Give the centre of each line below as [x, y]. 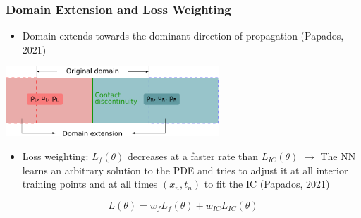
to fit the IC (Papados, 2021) [267, 184]
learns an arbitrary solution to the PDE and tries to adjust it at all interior [185, 170]
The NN [338, 156]
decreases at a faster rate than [193, 156]
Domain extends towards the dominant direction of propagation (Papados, [183, 36]
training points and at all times [90, 184]
